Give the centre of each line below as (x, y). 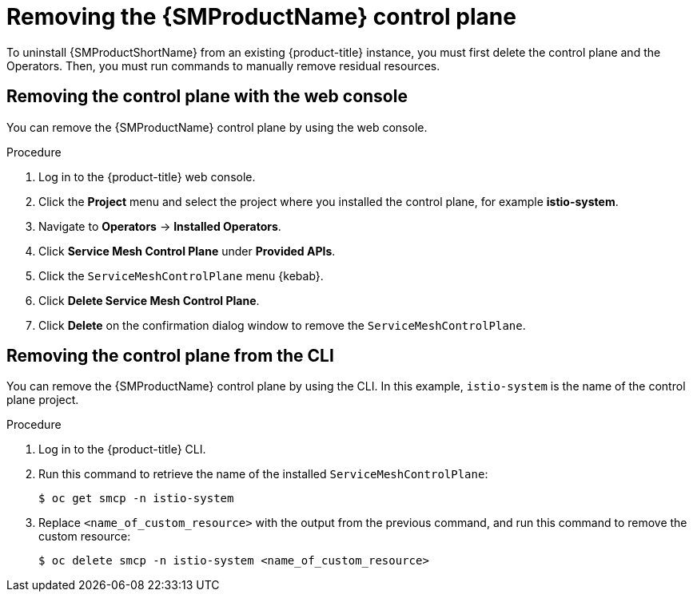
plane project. (43, 400)
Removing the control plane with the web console (207, 97)
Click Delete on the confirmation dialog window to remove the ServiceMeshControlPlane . (282, 325)
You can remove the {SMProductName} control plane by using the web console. (217, 127)
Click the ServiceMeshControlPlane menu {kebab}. (181, 275)
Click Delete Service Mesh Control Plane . (149, 300)
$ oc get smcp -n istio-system (136, 499)
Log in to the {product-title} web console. (147, 176)
